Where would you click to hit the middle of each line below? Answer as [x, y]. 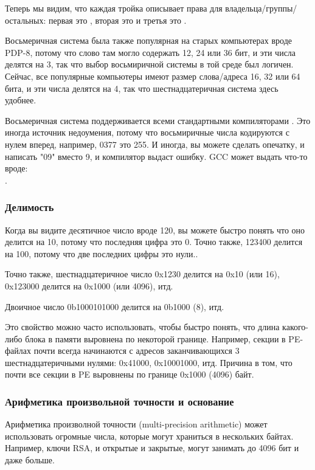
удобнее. [21, 100]
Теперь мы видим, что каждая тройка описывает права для [114, 8]
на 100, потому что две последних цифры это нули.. [102, 253]
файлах [18, 351]
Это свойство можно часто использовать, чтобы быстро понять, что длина [142, 327]
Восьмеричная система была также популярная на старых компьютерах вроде [148, 40]
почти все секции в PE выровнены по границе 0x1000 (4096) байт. [130, 374]
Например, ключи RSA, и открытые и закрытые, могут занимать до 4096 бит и [152, 448]
